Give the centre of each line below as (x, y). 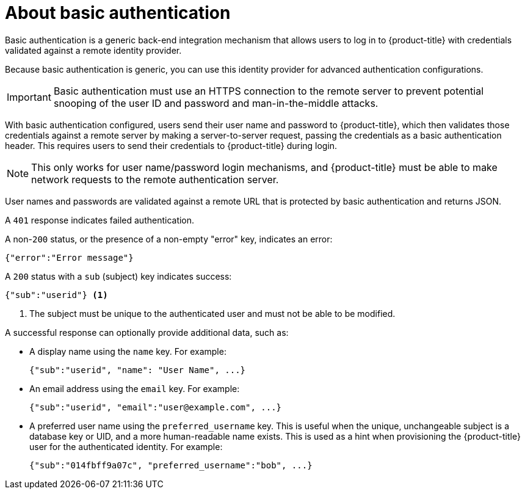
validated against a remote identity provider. (93, 50)
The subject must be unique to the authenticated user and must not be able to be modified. (212, 313)
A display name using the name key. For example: (128, 351)
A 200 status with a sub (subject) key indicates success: (118, 276)
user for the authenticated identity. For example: (126, 446)
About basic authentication (118, 13)
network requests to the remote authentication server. (155, 179)
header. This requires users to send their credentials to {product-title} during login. (171, 145)
